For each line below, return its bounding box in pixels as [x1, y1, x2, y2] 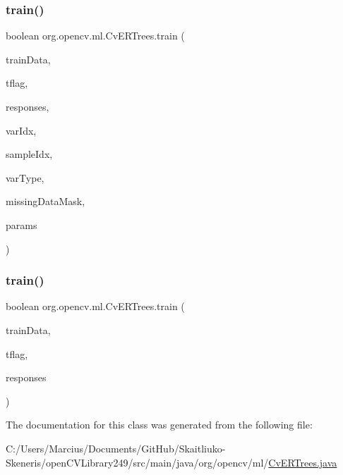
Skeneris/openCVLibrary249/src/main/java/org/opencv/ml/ [6, 455, 269, 469]
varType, [6, 170, 44, 185]
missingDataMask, [6, 194, 85, 209]
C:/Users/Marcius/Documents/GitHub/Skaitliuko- [6, 440, 226, 455]
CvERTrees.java [268, 455, 337, 469]
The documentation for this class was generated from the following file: [6, 417, 313, 432]
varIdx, [6, 123, 37, 137]
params [6, 217, 37, 232]
